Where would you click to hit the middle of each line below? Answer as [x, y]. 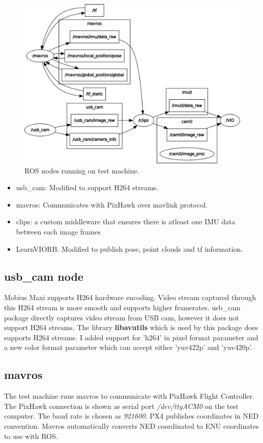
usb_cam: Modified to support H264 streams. [87, 187]
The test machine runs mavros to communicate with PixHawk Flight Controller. [129, 396]
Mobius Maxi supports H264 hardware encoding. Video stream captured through [130, 297]
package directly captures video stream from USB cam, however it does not [122, 317]
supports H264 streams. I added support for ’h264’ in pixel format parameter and [131, 337]
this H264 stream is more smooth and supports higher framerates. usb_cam [122, 307]
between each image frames [58, 231]
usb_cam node [44, 276]
